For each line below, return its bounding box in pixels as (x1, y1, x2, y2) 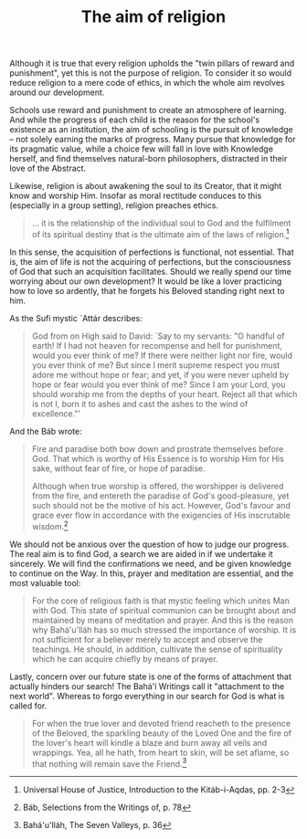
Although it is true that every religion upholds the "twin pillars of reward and (9, 58, 295, 69)
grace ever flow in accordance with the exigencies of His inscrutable (31, 509, 291, 520)
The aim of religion (80, 6, 227, 27)
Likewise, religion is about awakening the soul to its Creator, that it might (9, 181, 282, 192)
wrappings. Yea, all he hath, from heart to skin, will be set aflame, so (31, 747, 290, 758)
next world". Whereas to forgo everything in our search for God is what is (9, 690, 285, 701)
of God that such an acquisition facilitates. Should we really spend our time (9, 266, 292, 277)
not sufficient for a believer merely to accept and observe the (31, 634, 263, 645)
